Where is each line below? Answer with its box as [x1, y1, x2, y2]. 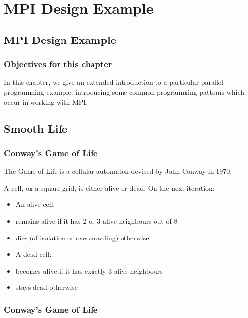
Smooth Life [4, 120, 67, 136]
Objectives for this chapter [4, 58, 112, 70]
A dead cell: [15, 249, 52, 259]
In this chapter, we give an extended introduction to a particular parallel [4, 77, 223, 87]
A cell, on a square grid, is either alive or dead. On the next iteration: [4, 182, 215, 193]
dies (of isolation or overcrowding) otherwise [15, 232, 149, 242]
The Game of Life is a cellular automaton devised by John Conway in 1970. [4, 166, 232, 176]
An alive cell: [15, 199, 55, 209]
